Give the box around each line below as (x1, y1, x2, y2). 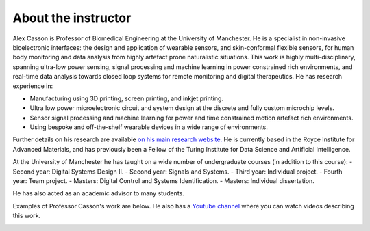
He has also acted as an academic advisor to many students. (12, 189, 185, 198)
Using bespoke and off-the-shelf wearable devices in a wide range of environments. (29, 123, 269, 131)
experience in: (12, 82, 53, 90)
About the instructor (12, 10, 132, 25)
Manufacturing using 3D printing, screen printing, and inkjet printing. (29, 94, 224, 103)
